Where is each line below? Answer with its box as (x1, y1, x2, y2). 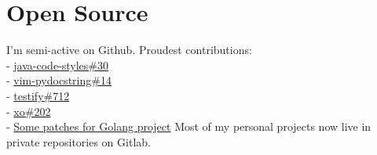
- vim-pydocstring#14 (6, 72, 112, 88)
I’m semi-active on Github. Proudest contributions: (6, 41, 252, 58)
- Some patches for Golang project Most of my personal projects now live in (6, 118, 372, 135)
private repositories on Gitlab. (6, 133, 151, 150)
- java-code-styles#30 (6, 56, 109, 73)
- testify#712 (6, 87, 70, 103)
